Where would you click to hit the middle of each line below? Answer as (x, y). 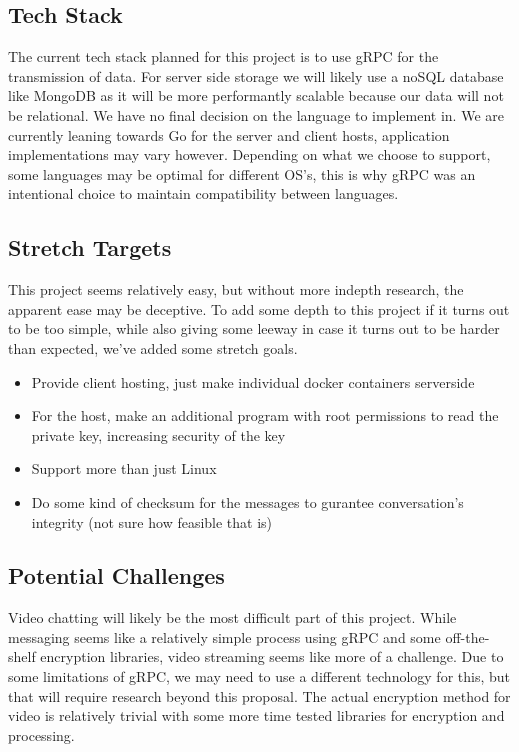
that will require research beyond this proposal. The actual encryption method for (259, 695)
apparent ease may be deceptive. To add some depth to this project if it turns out (259, 308)
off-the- (467, 636)
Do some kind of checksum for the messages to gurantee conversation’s (247, 501)
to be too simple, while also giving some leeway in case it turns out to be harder (254, 328)
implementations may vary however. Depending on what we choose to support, (249, 154)
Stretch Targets (90, 247)
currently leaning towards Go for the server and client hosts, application (229, 134)
